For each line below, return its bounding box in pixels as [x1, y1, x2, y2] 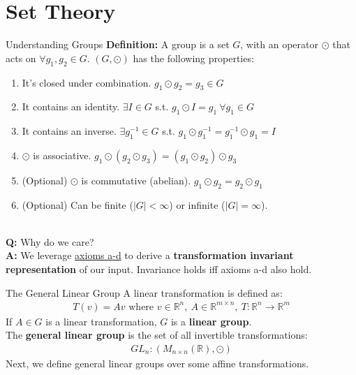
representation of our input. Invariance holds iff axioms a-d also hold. [6, 262, 312, 277]
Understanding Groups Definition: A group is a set [6, 37, 230, 52]
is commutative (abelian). [81, 172, 191, 187]
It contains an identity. [22, 99, 120, 114]
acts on [6, 50, 36, 65]
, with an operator [240, 37, 319, 52]
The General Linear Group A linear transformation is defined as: [6, 285, 283, 300]
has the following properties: [133, 50, 254, 65]
